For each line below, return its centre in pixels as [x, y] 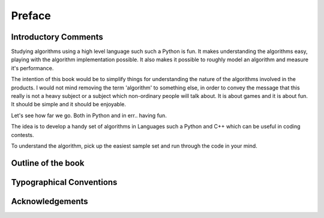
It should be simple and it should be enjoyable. [68, 104]
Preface [31, 16]
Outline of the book [48, 163]
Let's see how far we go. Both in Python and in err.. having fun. [89, 115]
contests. [22, 135]
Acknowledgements [49, 201]
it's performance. [32, 68]
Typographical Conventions [64, 182]
